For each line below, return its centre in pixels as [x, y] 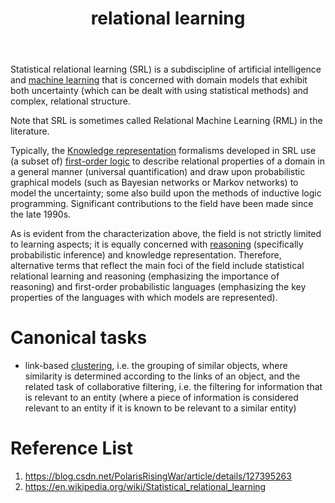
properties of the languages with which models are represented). [144, 298]
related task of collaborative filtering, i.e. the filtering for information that [173, 387]
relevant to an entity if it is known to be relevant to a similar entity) [160, 408]
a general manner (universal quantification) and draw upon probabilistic [158, 172]
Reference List [71, 448]
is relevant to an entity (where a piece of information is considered [161, 398]
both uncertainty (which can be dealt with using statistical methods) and [159, 91]
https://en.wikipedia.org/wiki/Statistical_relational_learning [145, 487]
